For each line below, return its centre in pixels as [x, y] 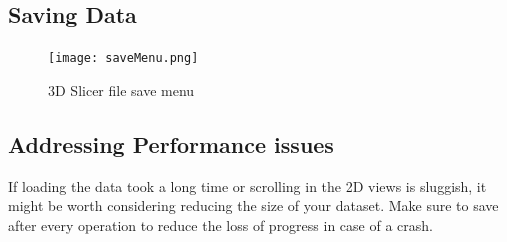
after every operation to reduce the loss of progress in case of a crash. [220, 224]
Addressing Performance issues [171, 143]
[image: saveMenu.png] [123, 58]
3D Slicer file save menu [121, 89]
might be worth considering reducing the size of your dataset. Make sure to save [253, 205]
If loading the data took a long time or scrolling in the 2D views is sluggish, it [247, 185]
